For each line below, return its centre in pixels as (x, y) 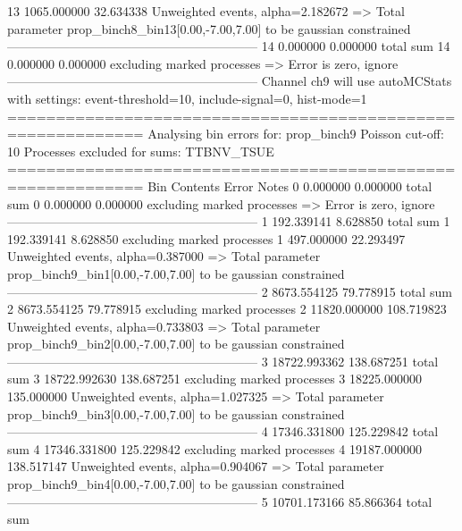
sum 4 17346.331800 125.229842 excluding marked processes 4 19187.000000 (214, 448)
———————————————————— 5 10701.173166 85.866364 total (220, 501)
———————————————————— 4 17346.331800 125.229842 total (223, 431)
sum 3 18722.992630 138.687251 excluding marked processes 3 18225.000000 (214, 379)
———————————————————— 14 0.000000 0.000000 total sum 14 (229, 46)
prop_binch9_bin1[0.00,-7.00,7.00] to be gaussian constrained (176, 273)
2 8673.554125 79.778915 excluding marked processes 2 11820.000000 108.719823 (227, 309)
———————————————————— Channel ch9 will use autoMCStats (230, 81)
